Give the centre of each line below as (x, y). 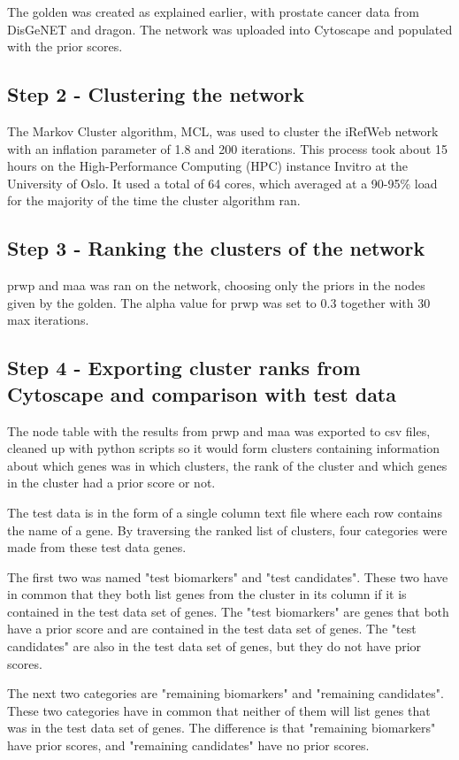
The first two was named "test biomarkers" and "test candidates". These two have (228, 576)
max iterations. (48, 320)
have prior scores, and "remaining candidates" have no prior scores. (188, 745)
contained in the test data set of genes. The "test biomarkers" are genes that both (228, 611)
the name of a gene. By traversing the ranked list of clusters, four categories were (227, 530)
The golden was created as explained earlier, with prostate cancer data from (213, 12)
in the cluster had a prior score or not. (111, 483)
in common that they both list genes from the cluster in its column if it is (207, 594)
